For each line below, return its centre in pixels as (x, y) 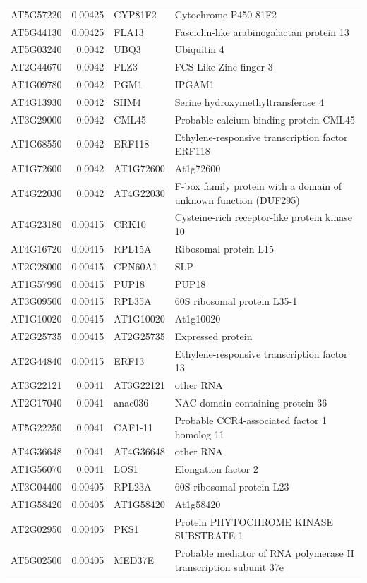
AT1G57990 (36, 283)
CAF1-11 (133, 427)
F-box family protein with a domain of (258, 185)
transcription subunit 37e (229, 566)
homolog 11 (199, 434)
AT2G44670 (36, 67)
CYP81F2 (135, 14)
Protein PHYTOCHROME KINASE (254, 521)
